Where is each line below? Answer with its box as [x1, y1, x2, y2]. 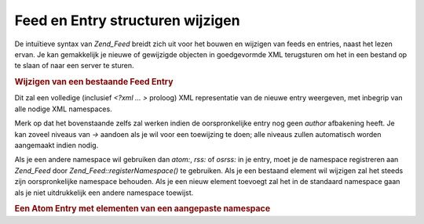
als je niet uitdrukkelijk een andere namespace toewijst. [14, 188, 194, 197]
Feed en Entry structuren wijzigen [14, 12, 240, 29]
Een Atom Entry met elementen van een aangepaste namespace [14, 204, 271, 215]
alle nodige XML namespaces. [14, 104, 113, 114]
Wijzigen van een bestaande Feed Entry [14, 77, 174, 88]
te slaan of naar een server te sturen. [14, 61, 134, 70]
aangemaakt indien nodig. [14, 140, 99, 150]
